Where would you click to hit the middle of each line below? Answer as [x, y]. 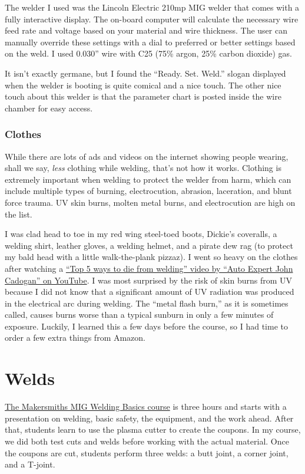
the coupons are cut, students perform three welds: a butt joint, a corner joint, [147, 452]
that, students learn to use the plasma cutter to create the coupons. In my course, [153, 429]
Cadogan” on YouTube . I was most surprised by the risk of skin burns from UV [149, 280]
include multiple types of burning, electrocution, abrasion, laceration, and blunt [148, 191]
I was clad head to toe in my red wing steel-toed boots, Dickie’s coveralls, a [141, 234]
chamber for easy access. [49, 108]
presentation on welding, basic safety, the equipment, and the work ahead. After [149, 418]
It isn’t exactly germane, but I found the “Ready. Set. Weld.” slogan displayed [145, 73]
